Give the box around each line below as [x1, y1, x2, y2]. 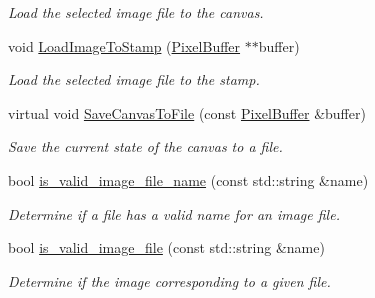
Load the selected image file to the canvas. [8, 2, 264, 22]
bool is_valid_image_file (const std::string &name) [8, 237, 325, 258]
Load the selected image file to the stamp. [8, 69, 260, 90]
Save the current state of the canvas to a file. [8, 136, 283, 157]
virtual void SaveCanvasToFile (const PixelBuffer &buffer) [8, 102, 366, 123]
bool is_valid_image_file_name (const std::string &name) [8, 169, 369, 190]
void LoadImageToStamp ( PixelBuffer [8, 35, 241, 56]
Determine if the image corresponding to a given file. [8, 270, 331, 291]
